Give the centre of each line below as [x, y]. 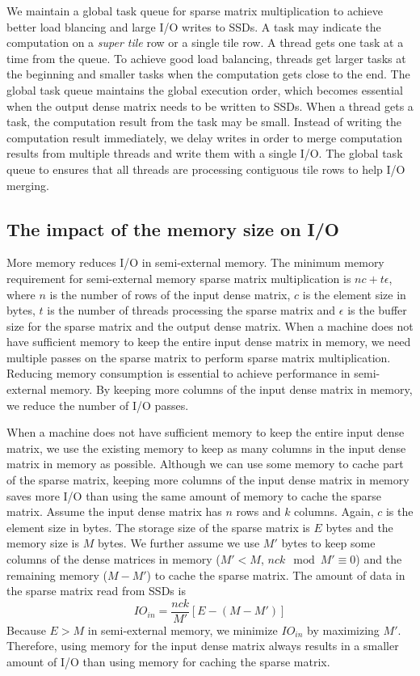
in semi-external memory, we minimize [183, 630]
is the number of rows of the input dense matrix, [170, 294]
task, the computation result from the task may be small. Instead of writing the [204, 122]
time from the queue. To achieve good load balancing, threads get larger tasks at [206, 58]
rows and [258, 511]
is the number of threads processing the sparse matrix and [191, 310]
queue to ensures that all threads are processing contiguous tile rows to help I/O [206, 169]
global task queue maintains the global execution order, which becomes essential [205, 89]
